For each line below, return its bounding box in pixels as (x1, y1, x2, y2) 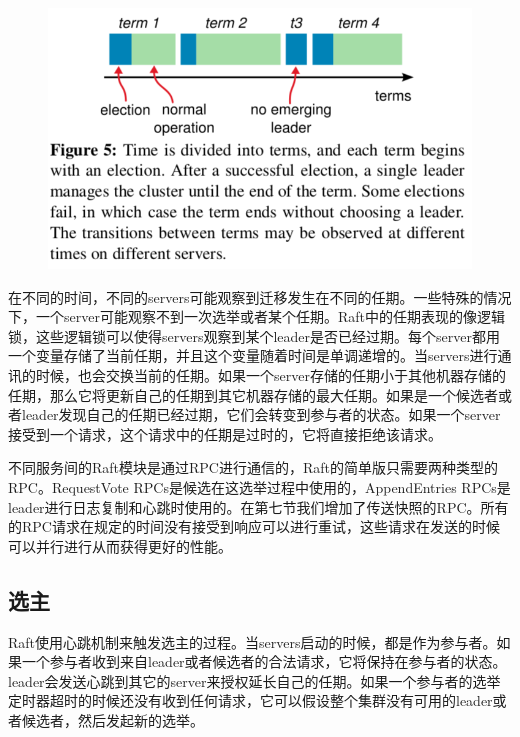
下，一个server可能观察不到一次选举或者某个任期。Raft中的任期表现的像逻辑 (8, 306, 505, 327)
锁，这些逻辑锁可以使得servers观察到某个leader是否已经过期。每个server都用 (8, 325, 500, 346)
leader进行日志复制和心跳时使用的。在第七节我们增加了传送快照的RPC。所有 (8, 496, 509, 517)
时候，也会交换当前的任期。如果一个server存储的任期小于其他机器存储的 (35, 364, 506, 385)
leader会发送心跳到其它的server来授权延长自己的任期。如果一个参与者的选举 (8, 670, 501, 691)
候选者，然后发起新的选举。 (21, 709, 204, 730)
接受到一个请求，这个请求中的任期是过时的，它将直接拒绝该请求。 (8, 423, 442, 444)
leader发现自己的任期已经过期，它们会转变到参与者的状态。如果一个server (21, 404, 501, 425)
